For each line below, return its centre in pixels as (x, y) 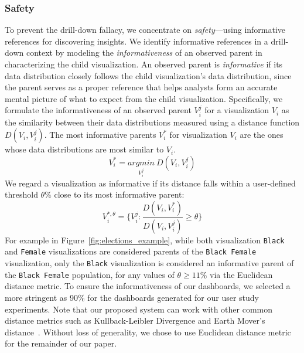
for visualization (198, 135)
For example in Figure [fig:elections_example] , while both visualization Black (145, 240)
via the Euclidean (241, 274)
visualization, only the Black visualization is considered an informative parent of (149, 263)
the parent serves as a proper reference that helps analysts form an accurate (141, 87)
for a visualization (237, 110)
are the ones (262, 135)
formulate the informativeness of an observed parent (98, 110)
